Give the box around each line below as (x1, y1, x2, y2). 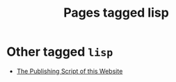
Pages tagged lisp (63, 5, 170, 21)
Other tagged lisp (6, 44, 113, 60)
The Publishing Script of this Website (16, 67, 123, 75)
